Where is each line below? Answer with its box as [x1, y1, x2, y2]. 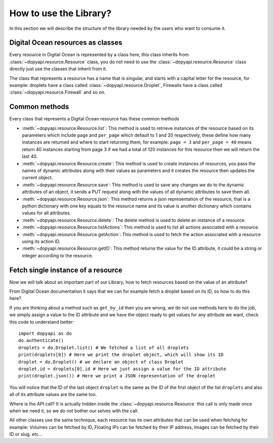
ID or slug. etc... [9, 431, 42, 437]
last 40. [22, 153, 38, 159]
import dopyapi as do [18, 330, 72, 336]
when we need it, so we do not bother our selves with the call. [9, 408, 139, 414]
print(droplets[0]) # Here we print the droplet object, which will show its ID [18, 352, 224, 358]
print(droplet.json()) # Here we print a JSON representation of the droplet [18, 373, 216, 379]
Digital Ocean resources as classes [9, 38, 122, 47]
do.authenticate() [18, 338, 64, 343]
